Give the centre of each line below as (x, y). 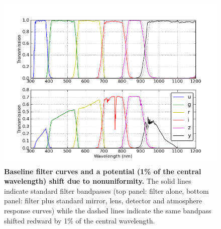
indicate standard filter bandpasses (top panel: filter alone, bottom (106, 190)
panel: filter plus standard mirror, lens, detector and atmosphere (103, 201)
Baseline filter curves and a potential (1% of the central (103, 171)
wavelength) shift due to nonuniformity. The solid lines (98, 181)
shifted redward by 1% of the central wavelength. (80, 220)
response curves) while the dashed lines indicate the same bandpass (108, 210)
